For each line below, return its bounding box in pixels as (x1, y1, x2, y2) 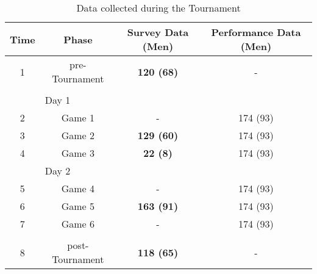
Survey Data (127, 25, 189, 39)
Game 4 (61, 181, 95, 195)
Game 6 (61, 217, 95, 231)
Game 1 (61, 110, 95, 124)
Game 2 (61, 128, 95, 142)
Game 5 (61, 199, 95, 213)
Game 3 (61, 146, 95, 160)
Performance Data (211, 25, 301, 39)
